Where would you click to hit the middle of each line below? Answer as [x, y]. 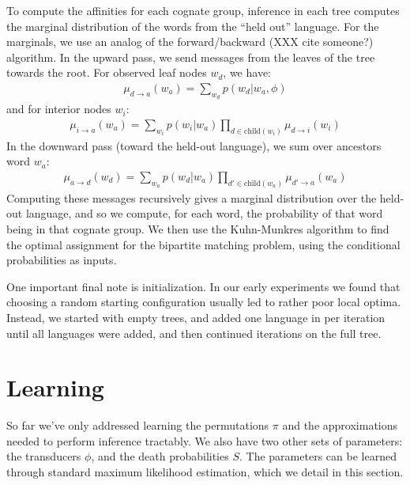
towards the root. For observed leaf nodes [107, 72]
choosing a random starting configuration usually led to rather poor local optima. [204, 302]
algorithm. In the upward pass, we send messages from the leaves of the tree [191, 57]
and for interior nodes [59, 109]
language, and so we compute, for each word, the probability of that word [204, 213]
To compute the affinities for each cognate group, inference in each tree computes [203, 10]
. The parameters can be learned [318, 456]
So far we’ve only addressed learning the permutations [138, 425]
